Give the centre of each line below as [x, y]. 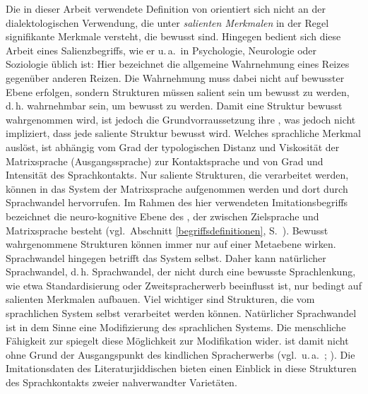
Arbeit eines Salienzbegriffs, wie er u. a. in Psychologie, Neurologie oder [161, 50]
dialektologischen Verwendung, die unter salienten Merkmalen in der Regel [167, 22]
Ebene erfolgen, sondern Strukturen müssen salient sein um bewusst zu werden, [178, 91]
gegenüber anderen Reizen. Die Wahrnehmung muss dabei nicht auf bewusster [175, 77]
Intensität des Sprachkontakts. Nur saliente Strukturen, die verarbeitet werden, [177, 175]
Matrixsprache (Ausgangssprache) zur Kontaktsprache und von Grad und [165, 161]
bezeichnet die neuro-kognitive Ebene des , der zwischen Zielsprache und [162, 216]
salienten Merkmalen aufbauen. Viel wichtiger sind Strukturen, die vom [160, 299]
